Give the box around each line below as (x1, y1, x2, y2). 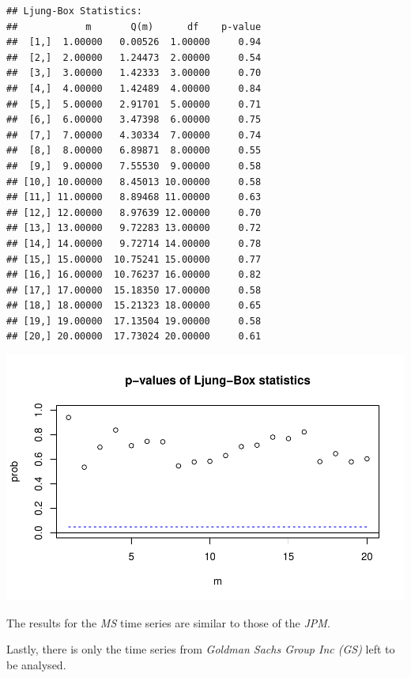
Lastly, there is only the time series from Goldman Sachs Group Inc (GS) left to (6, 641, 395, 657)
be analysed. (6, 656, 66, 672)
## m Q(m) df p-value (6, 21, 262, 32)
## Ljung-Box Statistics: (6, 6, 142, 17)
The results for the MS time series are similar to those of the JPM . (6, 614, 330, 631)
